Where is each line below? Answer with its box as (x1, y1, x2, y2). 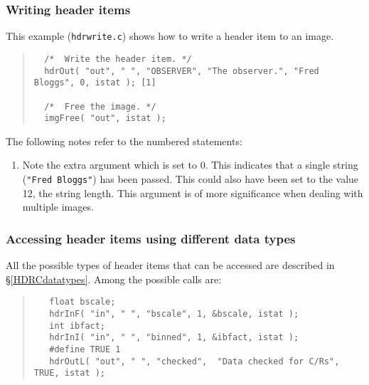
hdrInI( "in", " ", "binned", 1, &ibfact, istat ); (49, 332, 299, 343)
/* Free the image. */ (44, 101, 156, 112)
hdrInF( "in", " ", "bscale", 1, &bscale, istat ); (49, 308, 299, 319)
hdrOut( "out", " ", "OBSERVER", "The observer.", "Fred (44, 65, 319, 76)
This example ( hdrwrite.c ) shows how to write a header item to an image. (6, 28, 334, 43)
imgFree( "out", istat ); (44, 113, 166, 124)
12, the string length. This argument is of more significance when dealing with (22, 185, 363, 200)
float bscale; (49, 297, 116, 307)
